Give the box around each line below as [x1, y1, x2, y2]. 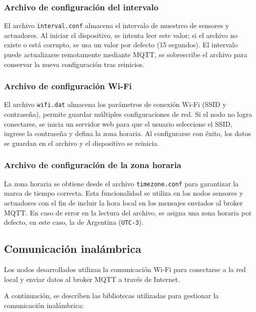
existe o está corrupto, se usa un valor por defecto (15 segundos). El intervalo [4, 39, 238, 50]
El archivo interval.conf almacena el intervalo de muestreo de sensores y [4, 20, 229, 31]
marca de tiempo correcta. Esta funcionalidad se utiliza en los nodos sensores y [4, 188, 243, 198]
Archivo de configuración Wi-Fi [4, 80, 132, 92]
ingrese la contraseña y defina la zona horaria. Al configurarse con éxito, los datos [4, 128, 251, 139]
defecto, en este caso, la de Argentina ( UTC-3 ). [4, 217, 144, 227]
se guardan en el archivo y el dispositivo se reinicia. [4, 138, 159, 148]
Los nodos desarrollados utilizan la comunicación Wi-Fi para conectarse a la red [4, 264, 246, 275]
